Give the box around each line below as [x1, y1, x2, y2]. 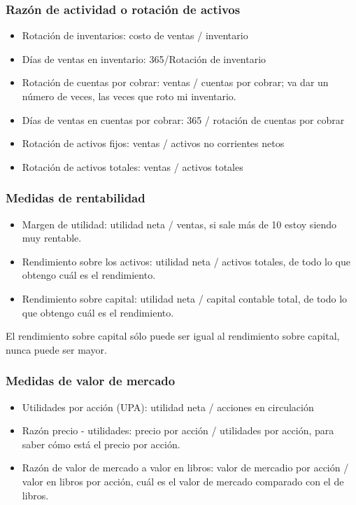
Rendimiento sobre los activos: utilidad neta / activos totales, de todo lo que [22, 254, 351, 268]
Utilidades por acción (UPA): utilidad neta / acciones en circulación [22, 399, 314, 414]
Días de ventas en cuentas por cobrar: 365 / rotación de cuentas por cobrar [22, 112, 345, 127]
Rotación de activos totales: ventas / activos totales [22, 159, 243, 174]
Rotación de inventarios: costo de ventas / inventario [22, 28, 248, 43]
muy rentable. [22, 230, 82, 245]
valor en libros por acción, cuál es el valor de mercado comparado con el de [22, 473, 344, 488]
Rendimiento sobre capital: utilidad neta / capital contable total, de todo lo [22, 291, 348, 305]
